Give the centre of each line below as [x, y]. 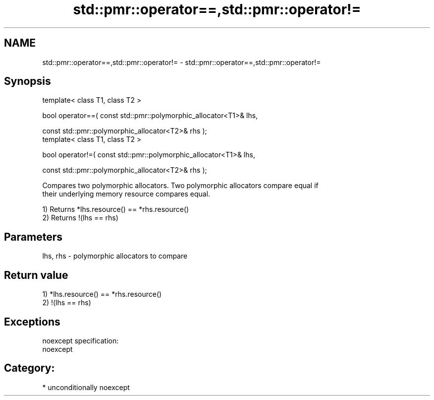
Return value [36, 275]
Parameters [33, 237]
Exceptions [32, 322]
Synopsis [27, 81]
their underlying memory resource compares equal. [126, 194]
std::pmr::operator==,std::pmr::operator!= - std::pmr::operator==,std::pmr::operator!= [182, 62]
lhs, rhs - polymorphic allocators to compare [115, 256]
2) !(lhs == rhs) [67, 303]
